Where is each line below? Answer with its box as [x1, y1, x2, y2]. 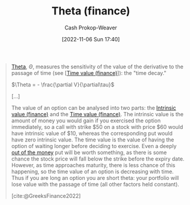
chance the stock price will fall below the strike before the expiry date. [11, 155, 185, 162]
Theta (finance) [51, 4, 131, 18]
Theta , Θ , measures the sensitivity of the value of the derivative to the [11, 63, 183, 70]
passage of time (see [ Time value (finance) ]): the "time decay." [11, 69, 167, 76]
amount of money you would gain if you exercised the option [11, 117, 161, 124]
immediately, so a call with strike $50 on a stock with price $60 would [11, 123, 183, 130]
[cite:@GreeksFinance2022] [11, 192, 81, 199]
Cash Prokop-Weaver [64, 24, 118, 31]
